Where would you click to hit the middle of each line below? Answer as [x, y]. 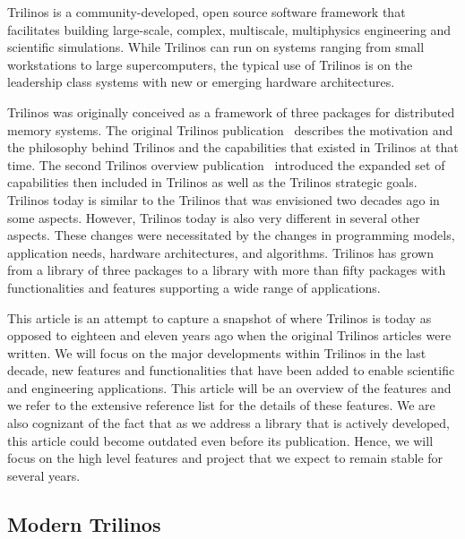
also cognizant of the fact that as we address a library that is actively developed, [228, 423]
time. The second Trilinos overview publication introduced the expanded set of [226, 164]
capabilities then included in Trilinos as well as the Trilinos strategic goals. [212, 182]
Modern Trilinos [84, 523]
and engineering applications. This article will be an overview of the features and [229, 387]
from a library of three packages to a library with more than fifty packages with [227, 270]
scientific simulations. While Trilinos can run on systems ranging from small [216, 47]
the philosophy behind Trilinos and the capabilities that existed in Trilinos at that [233, 147]
